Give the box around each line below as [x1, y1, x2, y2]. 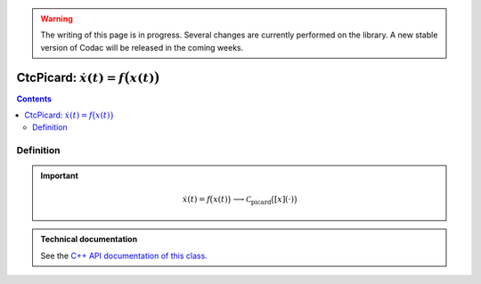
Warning [40, 13, 73, 24]
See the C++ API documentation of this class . [40, 250, 208, 261]
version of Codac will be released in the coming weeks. [40, 42, 244, 53]
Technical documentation [40, 234, 138, 245]
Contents [16, 93, 53, 104]
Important [40, 170, 79, 182]
